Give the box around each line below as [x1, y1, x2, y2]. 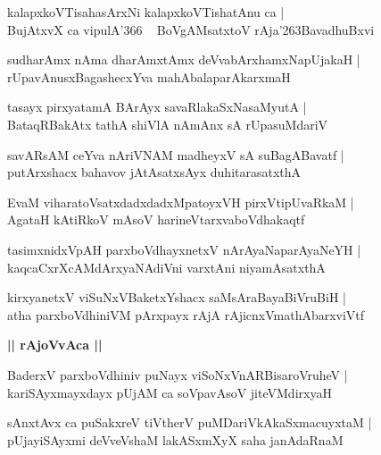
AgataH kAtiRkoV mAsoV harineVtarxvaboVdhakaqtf [7, 210, 305, 229]
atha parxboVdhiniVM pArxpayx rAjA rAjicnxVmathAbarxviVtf [7, 305, 365, 324]
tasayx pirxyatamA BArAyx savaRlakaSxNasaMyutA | [7, 97, 307, 116]
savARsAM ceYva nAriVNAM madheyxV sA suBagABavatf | [7, 145, 344, 164]
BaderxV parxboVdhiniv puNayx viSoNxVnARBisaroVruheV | [7, 365, 348, 383]
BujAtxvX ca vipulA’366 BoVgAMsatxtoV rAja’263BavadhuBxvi [7, 20, 375, 38]
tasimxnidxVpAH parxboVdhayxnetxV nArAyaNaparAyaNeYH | [7, 240, 361, 258]
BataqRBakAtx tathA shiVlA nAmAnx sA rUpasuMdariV [7, 114, 328, 133]
